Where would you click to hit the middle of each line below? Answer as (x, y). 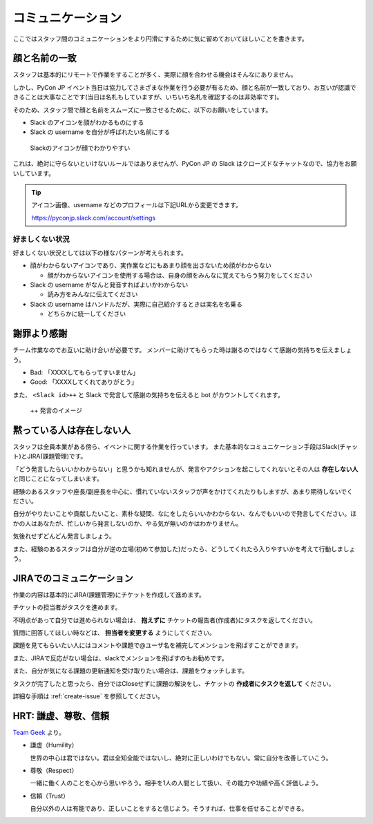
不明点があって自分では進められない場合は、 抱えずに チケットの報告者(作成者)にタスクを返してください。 (165, 620)
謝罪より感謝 (40, 334)
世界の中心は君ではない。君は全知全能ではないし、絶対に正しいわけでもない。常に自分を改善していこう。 (181, 758)
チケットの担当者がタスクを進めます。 (67, 607)
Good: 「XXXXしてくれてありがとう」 (84, 382)
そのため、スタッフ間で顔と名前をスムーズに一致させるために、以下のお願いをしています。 (142, 110)
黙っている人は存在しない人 (71, 430)
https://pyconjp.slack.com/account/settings (93, 218)
